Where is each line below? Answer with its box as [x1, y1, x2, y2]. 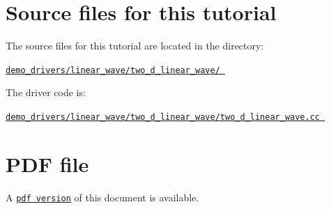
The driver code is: [6, 85, 86, 100]
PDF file [6, 149, 89, 178]
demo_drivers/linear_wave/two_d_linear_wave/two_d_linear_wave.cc [6, 111, 321, 122]
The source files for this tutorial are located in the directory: [6, 38, 264, 53]
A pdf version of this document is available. [6, 189, 199, 204]
